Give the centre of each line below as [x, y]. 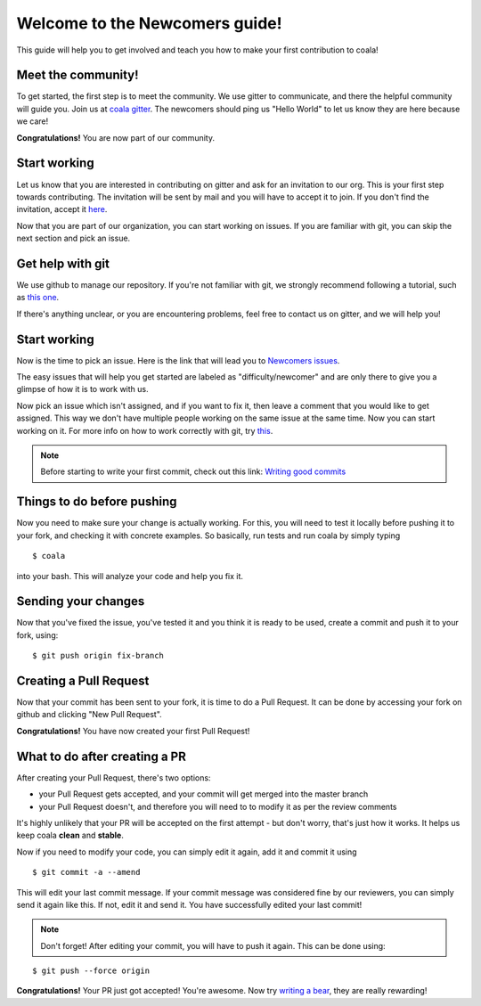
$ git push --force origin [91, 971]
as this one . [38, 298]
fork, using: [37, 635]
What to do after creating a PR [101, 756]
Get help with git [63, 263]
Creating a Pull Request [83, 681]
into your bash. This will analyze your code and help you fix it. [130, 576]
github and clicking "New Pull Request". [89, 715]
